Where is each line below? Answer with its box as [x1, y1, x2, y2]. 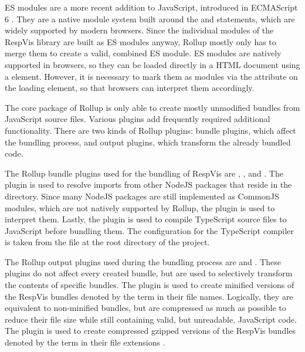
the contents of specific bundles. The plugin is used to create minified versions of [5, 279, 294, 291]
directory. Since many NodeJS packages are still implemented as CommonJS [5, 189, 279, 202]
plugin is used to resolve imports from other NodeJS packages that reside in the [5, 178, 292, 191]
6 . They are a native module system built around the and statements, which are [5, 12, 295, 25]
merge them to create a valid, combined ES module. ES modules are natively [5, 47, 282, 59]
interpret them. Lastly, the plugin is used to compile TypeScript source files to [5, 213, 287, 225]
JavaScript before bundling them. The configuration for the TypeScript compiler [5, 224, 294, 236]
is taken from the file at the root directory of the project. [5, 236, 210, 248]
